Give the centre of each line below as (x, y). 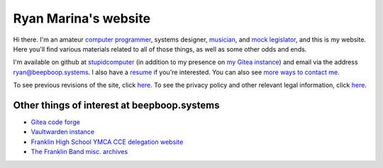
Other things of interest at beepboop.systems (116, 105)
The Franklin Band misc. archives (79, 152)
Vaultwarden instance (63, 132)
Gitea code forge (56, 122)
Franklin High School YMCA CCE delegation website (107, 142)
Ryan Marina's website (82, 18)
